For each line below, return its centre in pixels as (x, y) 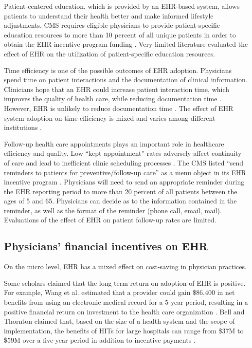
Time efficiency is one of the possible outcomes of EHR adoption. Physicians (118, 70)
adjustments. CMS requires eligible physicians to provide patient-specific (112, 25)
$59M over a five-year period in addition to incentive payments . (100, 340)
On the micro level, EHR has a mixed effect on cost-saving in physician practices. (125, 266)
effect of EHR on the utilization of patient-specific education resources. (109, 53)
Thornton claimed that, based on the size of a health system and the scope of (119, 321)
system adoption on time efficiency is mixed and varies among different (110, 118)
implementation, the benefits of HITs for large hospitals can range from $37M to (124, 330)
